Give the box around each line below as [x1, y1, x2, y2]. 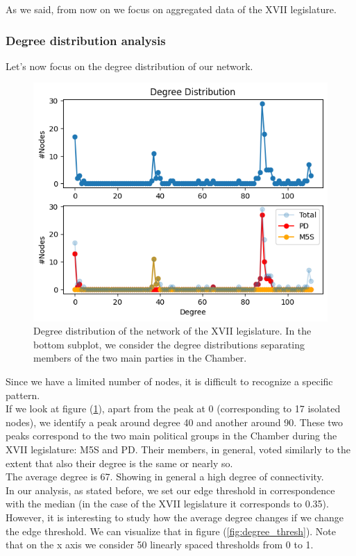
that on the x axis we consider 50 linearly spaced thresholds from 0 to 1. [6, 537, 314, 552]
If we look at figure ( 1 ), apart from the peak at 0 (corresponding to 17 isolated [6, 401, 341, 416]
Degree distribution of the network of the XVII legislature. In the [33, 323, 312, 338]
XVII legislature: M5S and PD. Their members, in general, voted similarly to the [6, 442, 351, 457]
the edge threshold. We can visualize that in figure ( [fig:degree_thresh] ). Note [6, 523, 337, 538]
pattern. [6, 387, 40, 402]
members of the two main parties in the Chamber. [33, 351, 247, 365]
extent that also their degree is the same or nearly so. [6, 455, 233, 470]
